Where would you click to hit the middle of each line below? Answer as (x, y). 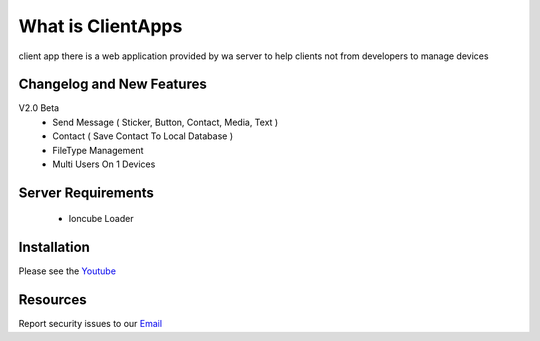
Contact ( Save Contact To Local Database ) (143, 136)
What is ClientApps (100, 26)
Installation (54, 247)
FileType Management (98, 150)
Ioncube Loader (101, 219)
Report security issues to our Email (90, 324)
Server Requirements (86, 192)
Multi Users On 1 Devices (104, 164)
